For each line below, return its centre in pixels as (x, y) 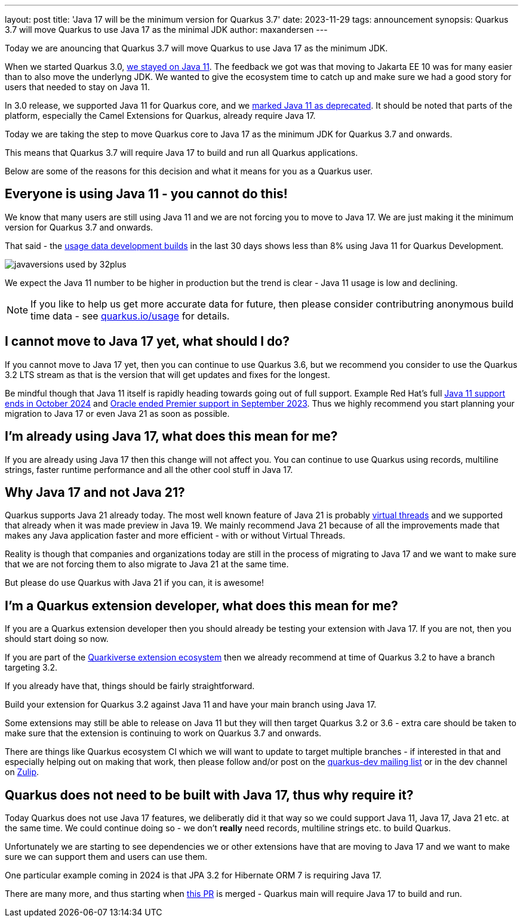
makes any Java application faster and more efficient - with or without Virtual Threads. (175, 536)
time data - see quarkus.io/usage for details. (130, 316)
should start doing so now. (57, 639)
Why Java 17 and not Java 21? (95, 492)
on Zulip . (22, 772)
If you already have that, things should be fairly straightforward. (130, 686)
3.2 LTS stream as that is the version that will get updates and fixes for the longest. (167, 374)
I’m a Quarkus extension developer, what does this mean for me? (201, 606)
